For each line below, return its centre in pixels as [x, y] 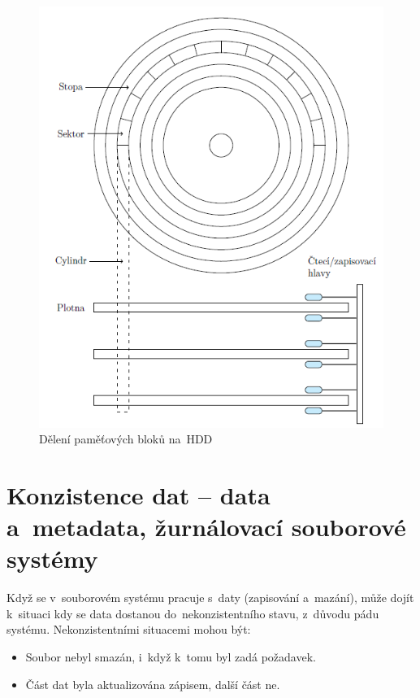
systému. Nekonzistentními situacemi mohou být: [129, 629]
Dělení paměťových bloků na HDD [126, 439]
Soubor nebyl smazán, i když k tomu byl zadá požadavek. [171, 656]
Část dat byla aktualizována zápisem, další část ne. [153, 684]
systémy [52, 558]
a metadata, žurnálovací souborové [206, 527]
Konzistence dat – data [139, 494]
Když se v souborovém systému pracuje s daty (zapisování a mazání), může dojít [210, 598]
